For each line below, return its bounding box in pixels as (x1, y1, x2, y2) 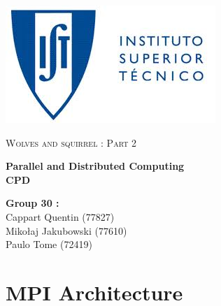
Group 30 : (6, 196, 59, 210)
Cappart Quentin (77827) (6, 209, 115, 224)
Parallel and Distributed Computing (6, 159, 185, 173)
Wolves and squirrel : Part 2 (6, 135, 137, 150)
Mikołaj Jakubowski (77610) (6, 223, 127, 238)
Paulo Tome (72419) (6, 237, 92, 252)
